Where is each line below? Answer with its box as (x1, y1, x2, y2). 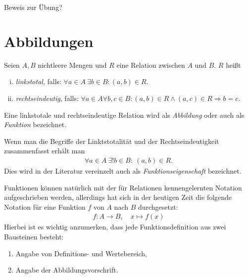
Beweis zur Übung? (4, 2, 62, 12)
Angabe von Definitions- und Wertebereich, (15, 248, 148, 258)
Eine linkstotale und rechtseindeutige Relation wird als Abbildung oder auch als (4, 109, 245, 120)
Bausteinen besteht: (4, 231, 64, 241)
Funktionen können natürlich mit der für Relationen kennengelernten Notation (4, 182, 242, 192)
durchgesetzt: (138, 201, 178, 212)
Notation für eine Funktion (4, 201, 86, 212)
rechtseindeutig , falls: (15, 93, 79, 103)
